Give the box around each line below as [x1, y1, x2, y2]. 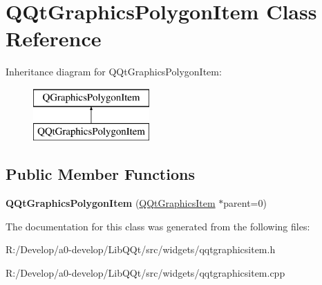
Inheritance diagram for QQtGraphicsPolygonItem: [6, 64, 222, 79]
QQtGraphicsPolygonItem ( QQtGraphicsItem [6, 196, 216, 210]
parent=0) [223, 196, 267, 210]
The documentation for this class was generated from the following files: [6, 219, 310, 233]
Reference [6, 24, 102, 53]
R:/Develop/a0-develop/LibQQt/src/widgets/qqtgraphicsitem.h [6, 242, 276, 257]
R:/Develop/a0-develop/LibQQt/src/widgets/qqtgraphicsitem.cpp [6, 266, 285, 280]
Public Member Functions [6, 163, 195, 185]
